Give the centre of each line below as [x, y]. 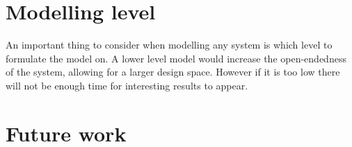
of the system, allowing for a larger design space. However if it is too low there [173, 72]
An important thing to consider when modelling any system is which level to [169, 45]
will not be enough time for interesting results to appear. [127, 85]
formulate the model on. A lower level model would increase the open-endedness [176, 58]
